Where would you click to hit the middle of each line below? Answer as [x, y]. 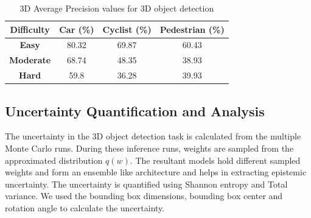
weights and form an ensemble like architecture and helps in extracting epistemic [156, 172]
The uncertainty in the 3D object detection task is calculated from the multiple [153, 136]
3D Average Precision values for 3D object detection [117, 8]
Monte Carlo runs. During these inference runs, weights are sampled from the [149, 148]
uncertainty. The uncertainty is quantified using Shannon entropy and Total [146, 184]
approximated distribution [54, 160]
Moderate [30, 60]
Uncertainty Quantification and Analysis [135, 111]
